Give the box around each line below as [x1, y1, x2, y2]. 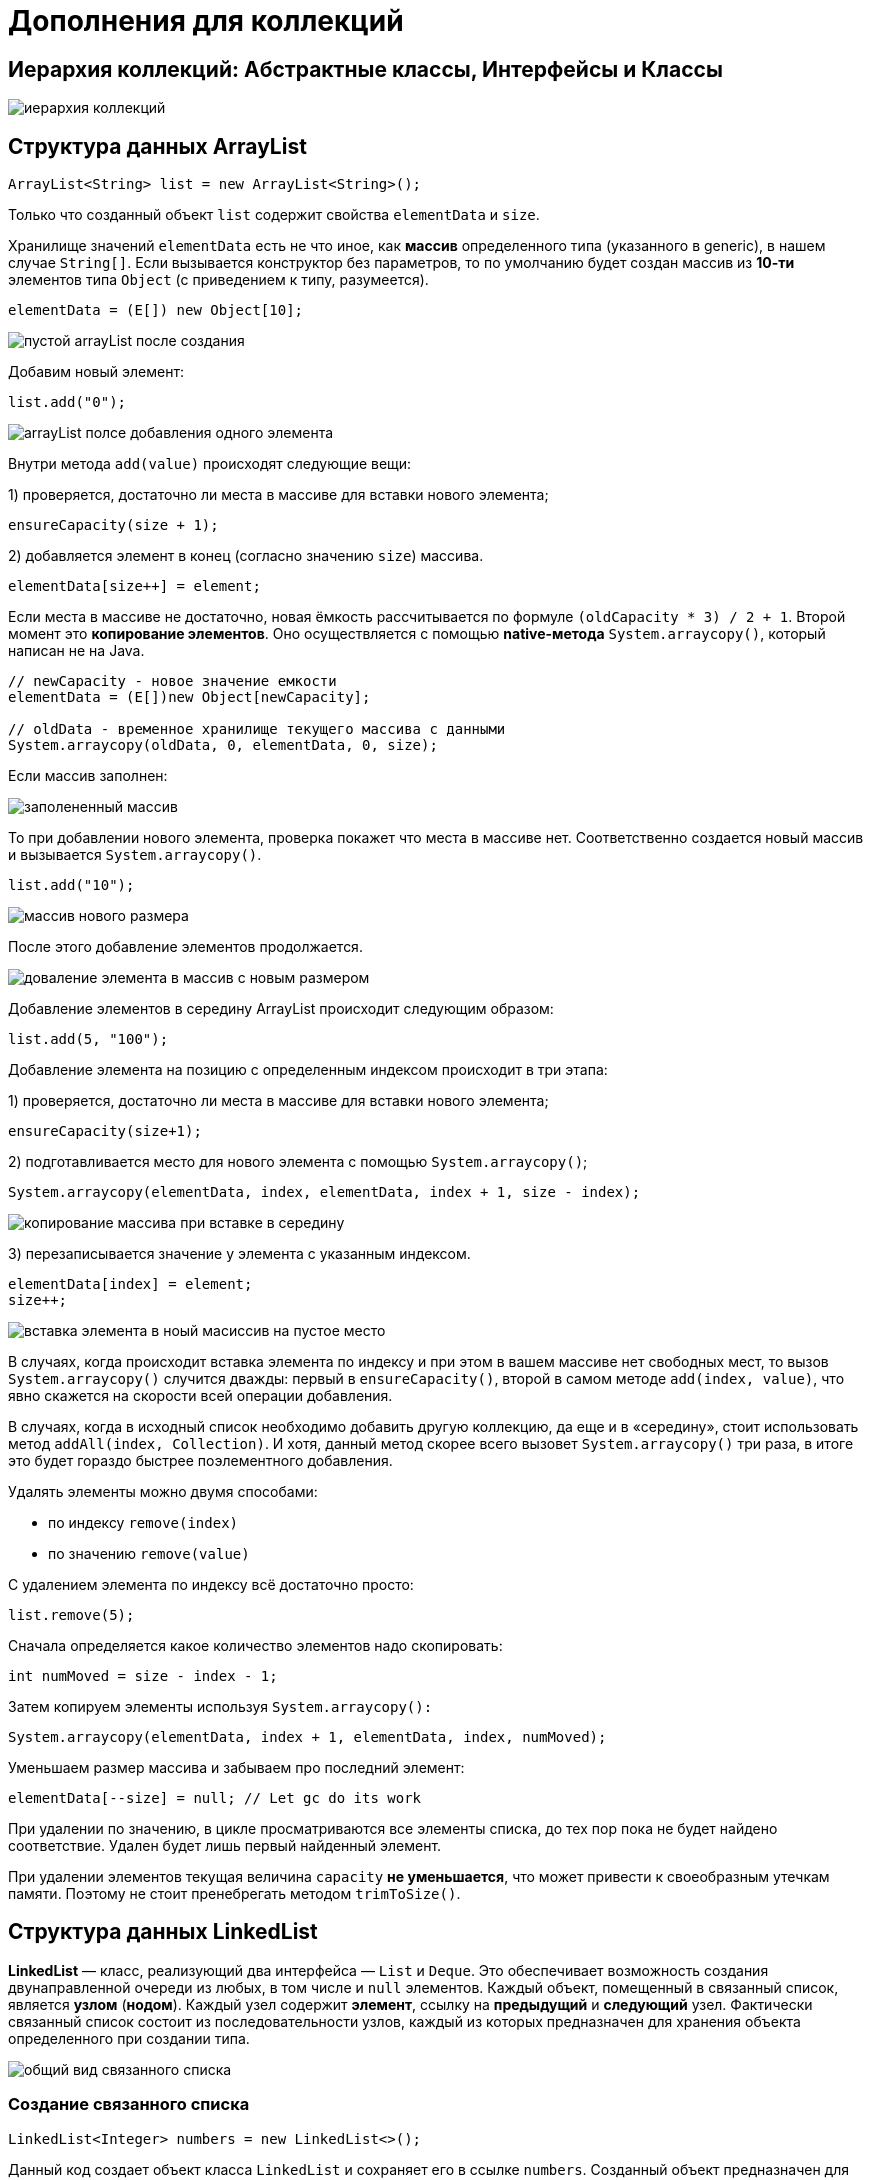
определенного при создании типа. [8, 2029, 250, 2047]
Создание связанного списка [8, 2094, 250, 2115]
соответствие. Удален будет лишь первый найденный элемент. [8, 1837, 442, 1855]
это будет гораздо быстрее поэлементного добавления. [8, 1452, 393, 1470]
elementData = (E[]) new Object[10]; [8, 302, 304, 319]
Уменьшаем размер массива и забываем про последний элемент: [8, 1759, 465, 1777]
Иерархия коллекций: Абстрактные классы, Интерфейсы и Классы [8, 56, 723, 82]
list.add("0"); [8, 394, 127, 411]
